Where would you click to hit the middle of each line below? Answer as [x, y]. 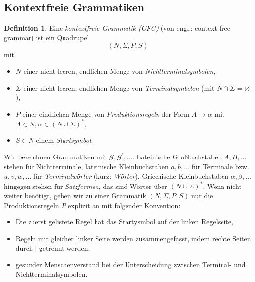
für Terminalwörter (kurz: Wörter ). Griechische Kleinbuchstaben [131, 176]
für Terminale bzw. [220, 166]
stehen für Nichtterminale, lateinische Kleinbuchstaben [86, 166]
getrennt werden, [64, 248]
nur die [202, 195]
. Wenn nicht [222, 186]
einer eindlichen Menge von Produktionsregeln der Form [106, 113]
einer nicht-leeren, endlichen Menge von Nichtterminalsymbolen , [119, 71]
